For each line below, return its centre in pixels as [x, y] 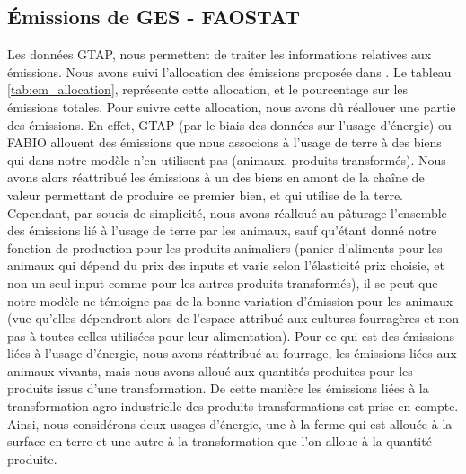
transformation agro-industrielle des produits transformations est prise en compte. [233, 406]
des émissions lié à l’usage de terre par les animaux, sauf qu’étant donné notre [222, 230]
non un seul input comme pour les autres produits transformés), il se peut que [223, 282]
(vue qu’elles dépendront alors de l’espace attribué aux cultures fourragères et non [233, 318]
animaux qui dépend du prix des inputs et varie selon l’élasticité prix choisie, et [226, 265]
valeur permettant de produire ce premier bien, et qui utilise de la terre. [205, 194]
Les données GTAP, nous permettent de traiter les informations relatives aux [220, 54]
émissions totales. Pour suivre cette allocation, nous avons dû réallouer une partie [232, 106]
